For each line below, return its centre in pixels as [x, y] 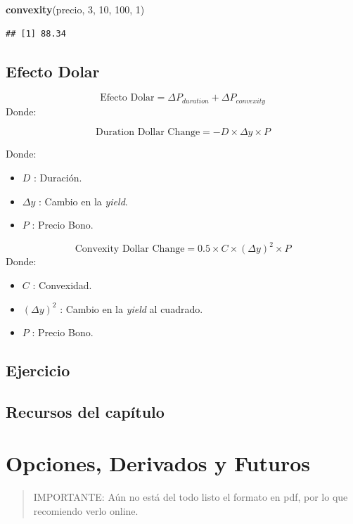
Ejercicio [38, 370]
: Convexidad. [62, 285]
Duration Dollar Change [148, 133]
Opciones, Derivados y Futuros [158, 463]
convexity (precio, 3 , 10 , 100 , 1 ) [75, 9]
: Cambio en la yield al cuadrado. [131, 308]
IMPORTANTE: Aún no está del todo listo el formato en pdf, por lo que [191, 497]
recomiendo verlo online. [86, 510]
